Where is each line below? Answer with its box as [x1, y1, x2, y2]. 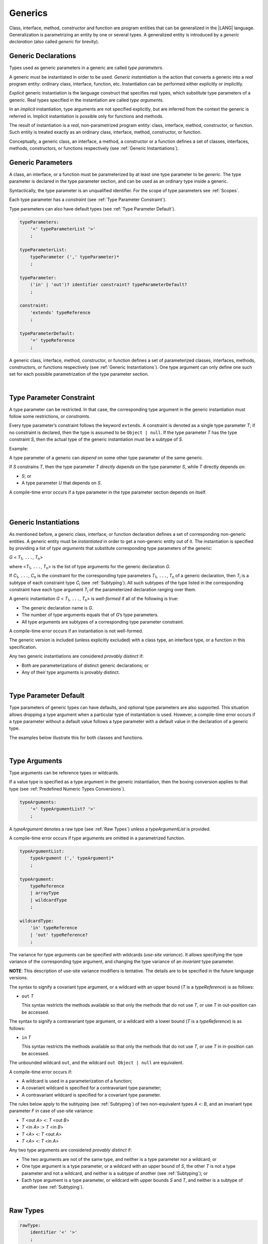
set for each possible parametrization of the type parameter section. [9, 371, 149, 377]
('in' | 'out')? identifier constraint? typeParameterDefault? [30, 282, 188, 288]
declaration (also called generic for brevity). [9, 39, 99, 45]
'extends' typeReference [30, 310, 91, 315]
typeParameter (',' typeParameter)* [30, 254, 119, 260]
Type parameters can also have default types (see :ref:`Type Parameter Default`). [9, 206, 176, 211]
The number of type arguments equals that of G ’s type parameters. [21, 612, 159, 618]
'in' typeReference [30, 925, 78, 931]
